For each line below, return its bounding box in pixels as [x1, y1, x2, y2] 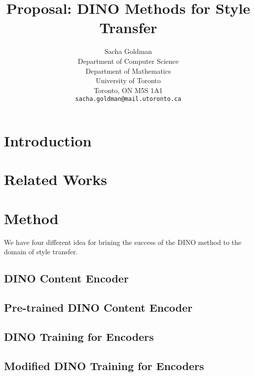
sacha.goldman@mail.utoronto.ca [75, 95, 181, 103]
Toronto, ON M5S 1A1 [94, 85, 163, 95]
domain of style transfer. [4, 246, 78, 257]
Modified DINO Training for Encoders [4, 358, 204, 373]
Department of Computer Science [77, 55, 179, 66]
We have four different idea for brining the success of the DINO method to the [4, 236, 242, 247]
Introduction [4, 130, 92, 150]
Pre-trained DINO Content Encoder [4, 299, 193, 315]
